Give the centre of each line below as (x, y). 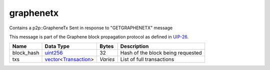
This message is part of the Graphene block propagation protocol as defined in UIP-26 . (99, 37)
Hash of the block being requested (161, 53)
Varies (107, 60)
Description (134, 46)
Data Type (57, 46)
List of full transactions (147, 60)
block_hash (26, 53)
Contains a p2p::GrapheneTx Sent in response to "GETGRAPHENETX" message (91, 28)
